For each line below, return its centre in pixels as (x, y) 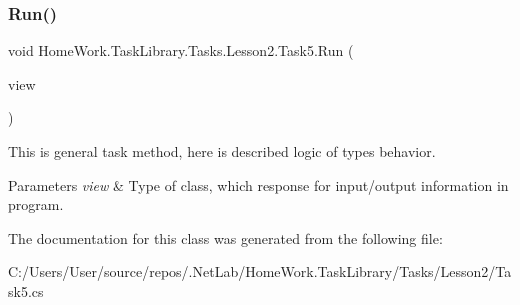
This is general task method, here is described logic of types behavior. (222, 151)
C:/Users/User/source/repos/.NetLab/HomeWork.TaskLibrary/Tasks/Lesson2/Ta (260, 271)
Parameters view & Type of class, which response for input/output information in (258, 184)
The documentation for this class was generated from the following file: (225, 237)
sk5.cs (26, 290)
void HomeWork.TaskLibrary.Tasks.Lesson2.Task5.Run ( (181, 50)
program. (36, 204)
